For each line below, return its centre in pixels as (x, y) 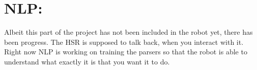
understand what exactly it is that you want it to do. (87, 61)
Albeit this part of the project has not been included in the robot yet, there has (128, 32)
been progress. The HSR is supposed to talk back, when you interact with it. (124, 42)
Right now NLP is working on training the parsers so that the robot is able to (126, 52)
